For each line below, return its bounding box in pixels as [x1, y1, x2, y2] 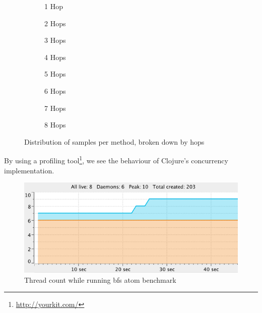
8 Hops [44, 119, 66, 130]
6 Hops [44, 85, 66, 96]
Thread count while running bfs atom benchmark [24, 274, 176, 285]
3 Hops [44, 35, 66, 45]
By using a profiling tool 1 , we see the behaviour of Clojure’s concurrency [4, 154, 228, 165]
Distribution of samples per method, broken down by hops [24, 136, 205, 147]
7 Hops [44, 102, 66, 113]
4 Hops [44, 51, 66, 62]
